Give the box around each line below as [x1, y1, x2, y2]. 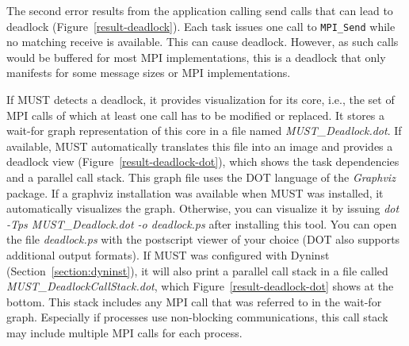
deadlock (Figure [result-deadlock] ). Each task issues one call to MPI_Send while [6, 17, 396, 34]
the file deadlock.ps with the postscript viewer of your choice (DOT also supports [6, 231, 400, 248]
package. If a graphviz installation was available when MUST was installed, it [6, 184, 384, 201]
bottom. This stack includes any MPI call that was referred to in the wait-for [6, 293, 382, 309]
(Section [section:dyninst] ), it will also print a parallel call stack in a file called [6, 262, 388, 279]
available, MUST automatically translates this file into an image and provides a [6, 137, 393, 154]
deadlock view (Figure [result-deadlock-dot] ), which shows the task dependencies [6, 153, 399, 170]
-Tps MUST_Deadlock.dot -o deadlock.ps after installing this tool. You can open [6, 215, 397, 232]
